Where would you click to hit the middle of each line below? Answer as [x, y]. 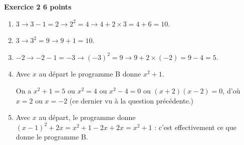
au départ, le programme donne [87, 117]
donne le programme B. [52, 137]
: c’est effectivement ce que [195, 127]
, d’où [231, 90]
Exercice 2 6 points [38, 6]
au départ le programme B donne [90, 74]
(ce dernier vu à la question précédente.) [131, 100]
